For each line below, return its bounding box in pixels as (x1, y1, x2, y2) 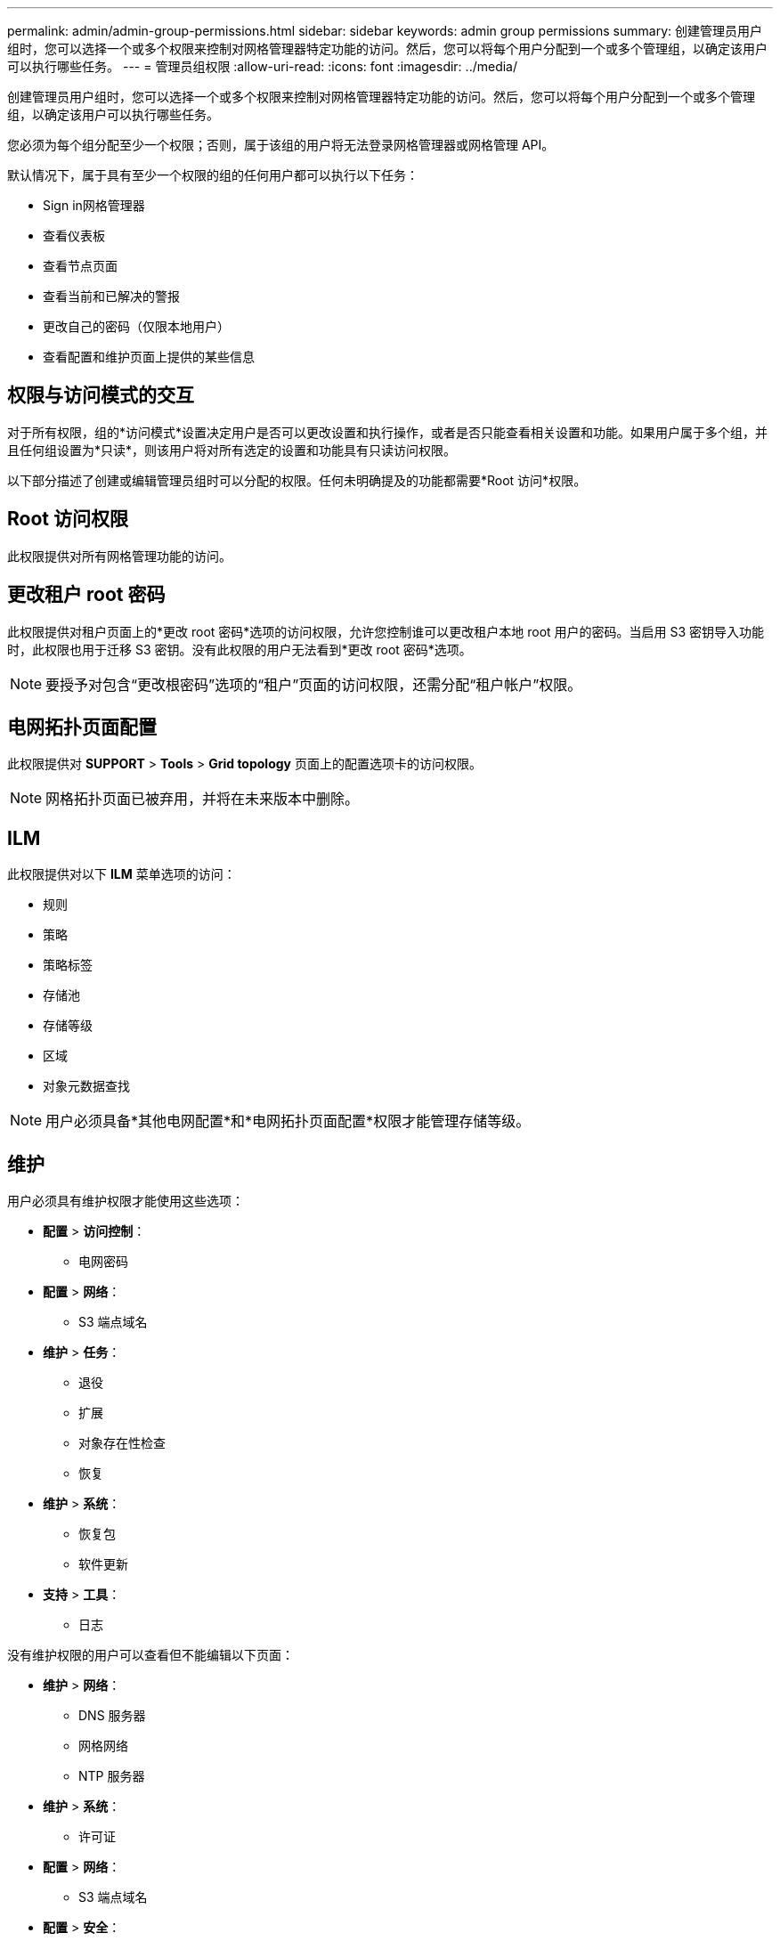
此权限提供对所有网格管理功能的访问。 (7, 548, 232, 564)
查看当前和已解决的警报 (43, 288, 180, 304)
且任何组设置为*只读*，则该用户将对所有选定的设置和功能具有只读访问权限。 (7, 442, 457, 458)
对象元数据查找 (43, 1078, 130, 1094)
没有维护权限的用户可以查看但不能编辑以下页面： (7, 1647, 294, 1663)
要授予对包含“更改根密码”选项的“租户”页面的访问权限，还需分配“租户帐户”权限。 (45, 675, 582, 694)
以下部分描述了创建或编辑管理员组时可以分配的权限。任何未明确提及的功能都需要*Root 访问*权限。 (7, 472, 587, 488)
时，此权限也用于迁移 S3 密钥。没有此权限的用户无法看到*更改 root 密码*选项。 (7, 641, 472, 657)
